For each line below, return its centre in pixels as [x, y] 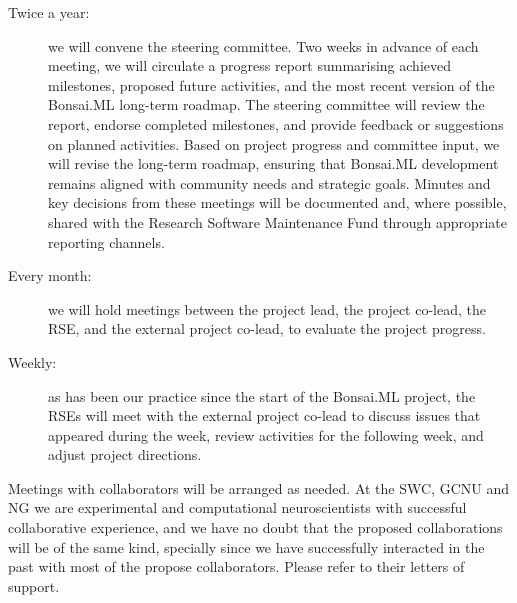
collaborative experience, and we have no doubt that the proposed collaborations [255, 527]
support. [34, 585]
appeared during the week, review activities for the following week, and [266, 434]
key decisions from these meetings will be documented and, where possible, [277, 202]
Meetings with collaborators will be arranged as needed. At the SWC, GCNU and [258, 487]
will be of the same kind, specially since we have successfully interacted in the [246, 546]
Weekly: [32, 361]
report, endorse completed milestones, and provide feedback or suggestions [276, 123]
